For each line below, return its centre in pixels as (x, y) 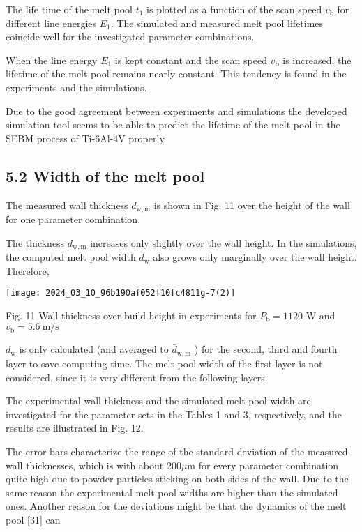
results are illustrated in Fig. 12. (75, 428)
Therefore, (28, 270)
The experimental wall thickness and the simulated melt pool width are (158, 401)
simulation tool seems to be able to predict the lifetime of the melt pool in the (173, 124)
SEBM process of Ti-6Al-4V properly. (86, 138)
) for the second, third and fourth (266, 349)
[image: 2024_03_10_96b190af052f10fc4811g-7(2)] (121, 293)
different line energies (51, 23)
